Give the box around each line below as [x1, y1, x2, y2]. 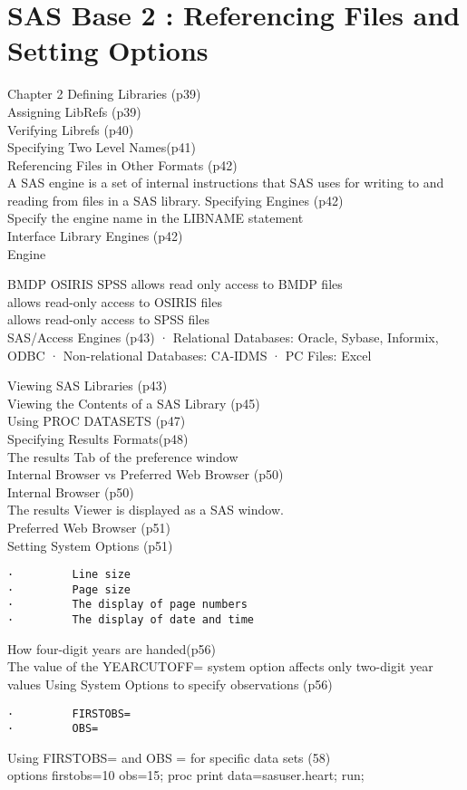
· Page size [7, 583, 131, 596]
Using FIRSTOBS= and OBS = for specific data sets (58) [7, 747, 331, 766]
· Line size [7, 568, 131, 582]
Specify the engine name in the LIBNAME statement [7, 208, 304, 227]
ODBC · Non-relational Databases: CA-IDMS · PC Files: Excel [7, 345, 372, 364]
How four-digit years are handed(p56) [7, 639, 217, 658]
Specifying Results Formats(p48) [7, 429, 189, 448]
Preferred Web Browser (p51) [7, 517, 170, 536]
